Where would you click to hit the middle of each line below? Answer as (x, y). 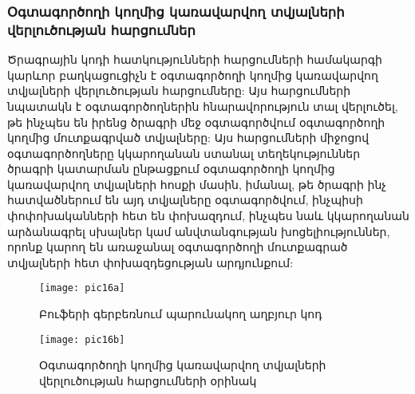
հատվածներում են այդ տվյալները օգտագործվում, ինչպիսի (185, 200)
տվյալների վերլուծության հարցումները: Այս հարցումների (179, 91)
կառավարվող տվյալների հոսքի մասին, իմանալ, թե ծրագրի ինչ (197, 184)
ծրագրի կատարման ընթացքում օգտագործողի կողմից (171, 169)
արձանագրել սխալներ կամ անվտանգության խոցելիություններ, (199, 231)
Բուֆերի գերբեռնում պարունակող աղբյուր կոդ (181, 314)
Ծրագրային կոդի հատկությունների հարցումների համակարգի (195, 59)
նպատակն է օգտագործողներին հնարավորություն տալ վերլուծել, (203, 106)
